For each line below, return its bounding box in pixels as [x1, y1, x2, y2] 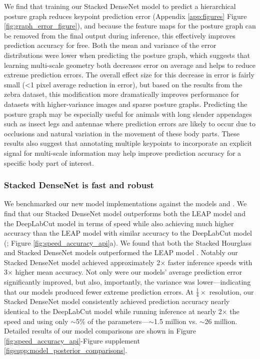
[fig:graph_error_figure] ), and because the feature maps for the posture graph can [4, 20, 256, 31]
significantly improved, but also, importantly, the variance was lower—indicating [4, 277, 251, 287]
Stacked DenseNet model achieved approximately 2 [4, 257, 160, 267]
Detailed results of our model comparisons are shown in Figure [4, 326, 196, 336]
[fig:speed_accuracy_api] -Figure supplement [4, 335, 140, 346]
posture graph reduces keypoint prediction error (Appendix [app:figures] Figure [4, 10, 247, 21]
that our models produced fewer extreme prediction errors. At [4, 286, 193, 297]
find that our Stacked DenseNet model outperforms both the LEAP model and [4, 208, 245, 218]
